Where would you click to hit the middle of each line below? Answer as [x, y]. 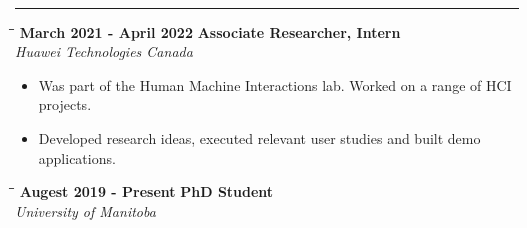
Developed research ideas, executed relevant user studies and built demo [259, 137]
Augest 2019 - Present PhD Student [146, 191]
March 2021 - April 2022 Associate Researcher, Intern [210, 31]
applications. [77, 157]
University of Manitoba [85, 210]
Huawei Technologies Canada [104, 51]
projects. [65, 104]
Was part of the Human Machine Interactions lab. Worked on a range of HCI [275, 84]
